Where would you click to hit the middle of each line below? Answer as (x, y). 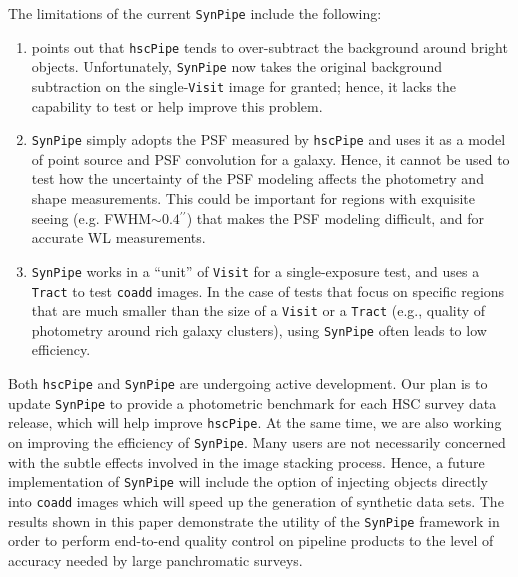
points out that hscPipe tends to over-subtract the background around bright (269, 46)
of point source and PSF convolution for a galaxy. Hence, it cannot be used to (270, 158)
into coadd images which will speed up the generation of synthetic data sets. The (256, 500)
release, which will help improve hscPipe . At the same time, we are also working (255, 422)
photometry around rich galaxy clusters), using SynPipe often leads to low (259, 329)
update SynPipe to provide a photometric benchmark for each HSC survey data (252, 402)
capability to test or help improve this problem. (177, 105)
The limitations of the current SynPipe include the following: (195, 13)
